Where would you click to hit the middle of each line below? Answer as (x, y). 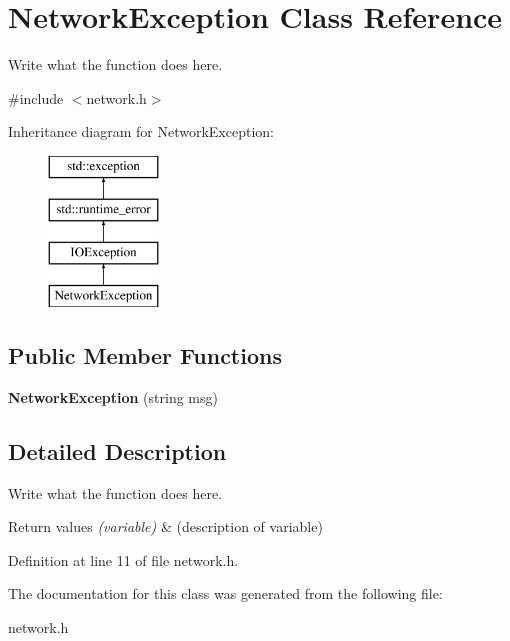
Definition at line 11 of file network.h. (123, 559)
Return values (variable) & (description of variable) (165, 526)
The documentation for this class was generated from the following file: (225, 593)
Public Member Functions (145, 355)
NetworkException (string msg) (113, 396)
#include (36, 97)
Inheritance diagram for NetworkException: (141, 131)
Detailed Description (117, 450)
